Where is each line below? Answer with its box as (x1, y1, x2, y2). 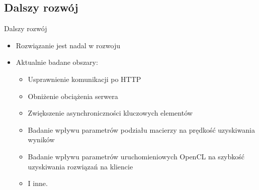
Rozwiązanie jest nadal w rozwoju (16, 40, 120, 50)
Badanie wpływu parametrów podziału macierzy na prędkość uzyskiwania (28, 124, 255, 135)
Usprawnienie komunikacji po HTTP (28, 73, 141, 84)
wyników (28, 134, 55, 145)
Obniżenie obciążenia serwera (28, 90, 118, 101)
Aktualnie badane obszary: (16, 57, 98, 67)
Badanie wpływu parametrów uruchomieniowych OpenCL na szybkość (28, 151, 245, 161)
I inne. (28, 178, 48, 188)
